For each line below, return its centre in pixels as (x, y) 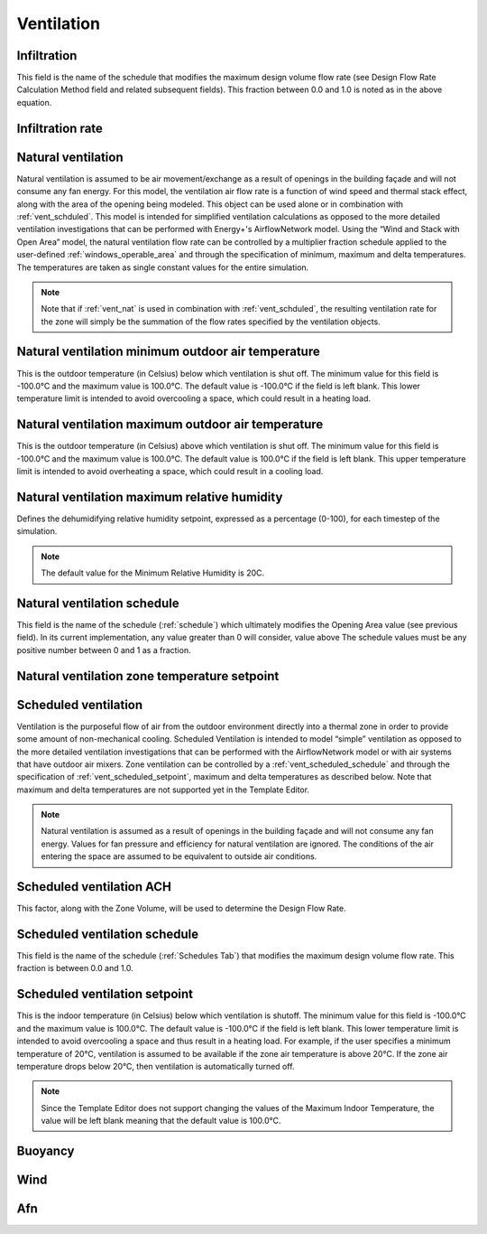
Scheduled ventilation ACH (94, 887)
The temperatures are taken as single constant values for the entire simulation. (163, 267)
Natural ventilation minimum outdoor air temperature (168, 352)
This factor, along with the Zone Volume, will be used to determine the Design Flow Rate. (181, 909)
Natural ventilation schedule (98, 603)
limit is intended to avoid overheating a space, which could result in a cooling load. (170, 472)
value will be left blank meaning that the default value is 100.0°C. (161, 1121)
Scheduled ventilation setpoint (105, 994)
